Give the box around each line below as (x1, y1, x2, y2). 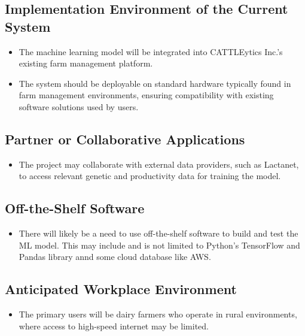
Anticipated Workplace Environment (5, 280, 237, 298)
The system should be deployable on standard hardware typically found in (19, 77, 291, 89)
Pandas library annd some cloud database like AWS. (19, 250, 211, 263)
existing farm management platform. (19, 57, 153, 69)
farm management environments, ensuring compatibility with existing (19, 89, 274, 101)
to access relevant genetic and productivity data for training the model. (19, 169, 281, 182)
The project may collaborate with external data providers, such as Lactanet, (19, 158, 299, 170)
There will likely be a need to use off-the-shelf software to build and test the (19, 227, 298, 240)
